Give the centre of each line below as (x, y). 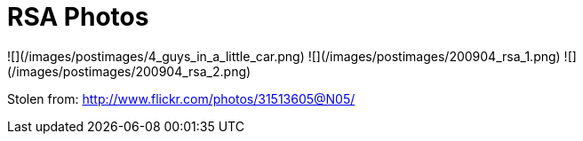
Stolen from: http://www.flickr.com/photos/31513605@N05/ (181, 98)
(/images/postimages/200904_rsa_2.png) (129, 71)
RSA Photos (78, 17)
